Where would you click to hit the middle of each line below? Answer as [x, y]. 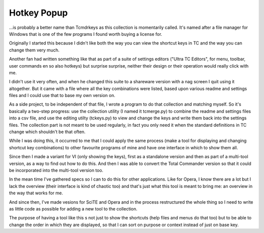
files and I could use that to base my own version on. [62, 95]
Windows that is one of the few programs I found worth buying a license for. [86, 34]
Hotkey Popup [38, 13]
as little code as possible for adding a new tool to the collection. [73, 209]
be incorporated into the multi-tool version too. [56, 170]
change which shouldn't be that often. [47, 132]
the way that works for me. [36, 193]
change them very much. [34, 50]
